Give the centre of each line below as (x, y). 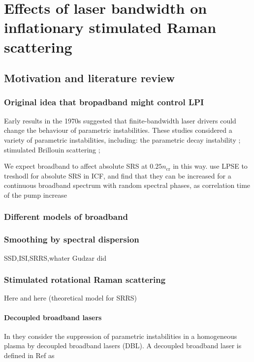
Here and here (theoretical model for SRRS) (71, 298)
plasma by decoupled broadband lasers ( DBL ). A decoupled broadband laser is (123, 346)
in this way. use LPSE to (210, 166)
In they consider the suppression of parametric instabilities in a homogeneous (121, 336)
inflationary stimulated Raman (110, 27)
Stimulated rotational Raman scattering (85, 280)
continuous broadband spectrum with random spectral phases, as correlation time (127, 185)
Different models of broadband (66, 217)
